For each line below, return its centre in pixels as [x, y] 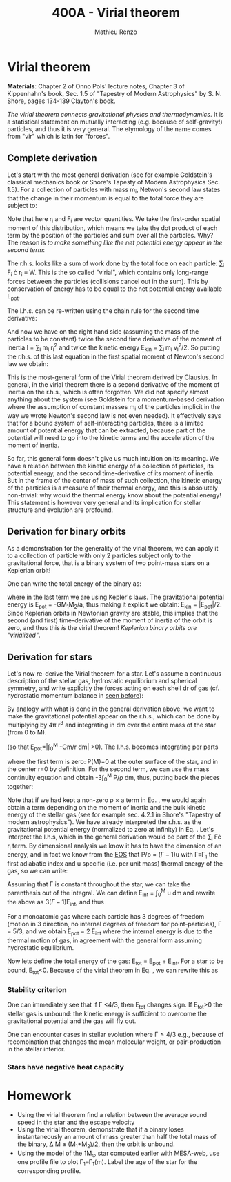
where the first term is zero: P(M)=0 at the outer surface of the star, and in [113, 762]
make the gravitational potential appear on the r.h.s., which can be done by [113, 716]
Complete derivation [52, 158]
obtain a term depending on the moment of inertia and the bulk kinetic [107, 807]
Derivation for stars [50, 657]
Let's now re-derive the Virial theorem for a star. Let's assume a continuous [114, 674]
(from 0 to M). [27, 732]
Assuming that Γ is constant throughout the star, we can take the [99, 884]
